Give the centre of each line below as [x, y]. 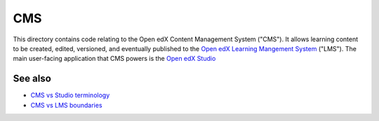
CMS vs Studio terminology [70, 95]
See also [32, 79]
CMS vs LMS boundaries [66, 105]
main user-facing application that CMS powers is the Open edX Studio [114, 59]
